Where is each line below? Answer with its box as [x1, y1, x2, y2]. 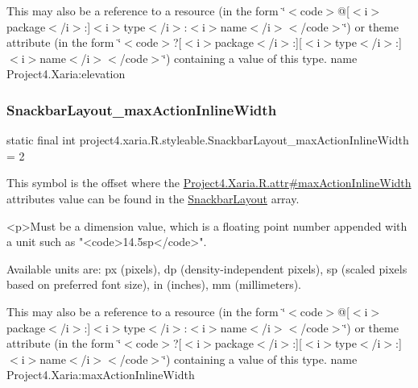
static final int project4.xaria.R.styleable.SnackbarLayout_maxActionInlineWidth [6, 131, 409, 148]
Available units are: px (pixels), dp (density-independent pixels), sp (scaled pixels [6, 260, 408, 277]
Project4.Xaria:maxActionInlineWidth [6, 366, 195, 383]
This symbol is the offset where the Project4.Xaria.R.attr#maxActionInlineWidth [6, 174, 412, 191]
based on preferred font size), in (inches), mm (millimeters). [6, 276, 302, 293]
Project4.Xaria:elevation [6, 65, 126, 82]
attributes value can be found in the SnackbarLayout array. [6, 190, 300, 207]
